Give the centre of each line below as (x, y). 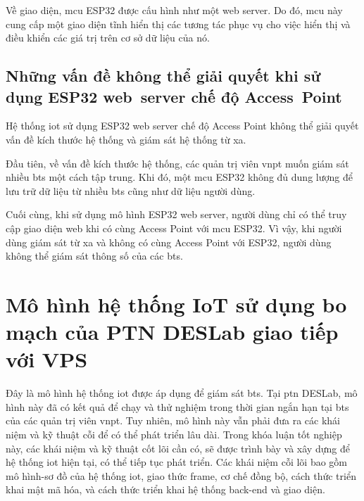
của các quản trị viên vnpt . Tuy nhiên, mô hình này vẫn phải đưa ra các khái (173, 420)
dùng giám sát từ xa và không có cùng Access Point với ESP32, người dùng (169, 242)
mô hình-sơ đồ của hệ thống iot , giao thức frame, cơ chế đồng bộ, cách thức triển (181, 475)
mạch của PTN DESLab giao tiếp (172, 332)
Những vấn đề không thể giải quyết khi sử (163, 76)
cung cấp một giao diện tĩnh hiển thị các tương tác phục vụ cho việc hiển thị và (178, 24)
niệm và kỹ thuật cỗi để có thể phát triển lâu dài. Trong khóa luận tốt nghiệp (174, 434)
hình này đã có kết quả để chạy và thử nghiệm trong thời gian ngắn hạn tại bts (177, 406)
